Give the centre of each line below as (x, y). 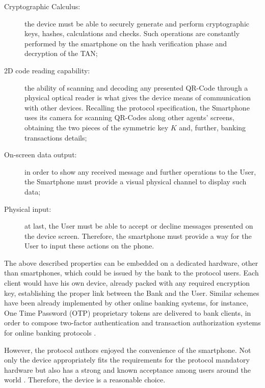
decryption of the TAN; (61, 53)
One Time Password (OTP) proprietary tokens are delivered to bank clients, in (128, 312)
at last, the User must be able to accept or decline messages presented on (139, 226)
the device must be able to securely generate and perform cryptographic (137, 23)
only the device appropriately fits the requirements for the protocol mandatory (127, 360)
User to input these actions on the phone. (89, 246)
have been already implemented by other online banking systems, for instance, (126, 303)
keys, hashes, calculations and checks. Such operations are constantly (132, 33)
